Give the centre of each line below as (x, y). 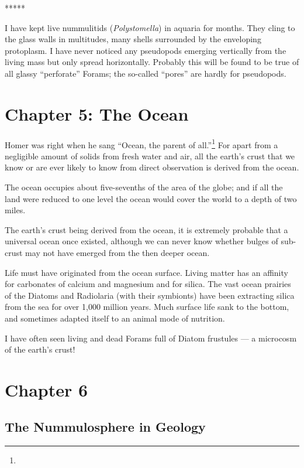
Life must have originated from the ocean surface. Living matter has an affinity (146, 272)
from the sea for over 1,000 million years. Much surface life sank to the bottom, (147, 307)
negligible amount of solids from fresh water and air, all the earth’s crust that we (150, 156)
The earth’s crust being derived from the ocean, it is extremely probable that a (146, 229)
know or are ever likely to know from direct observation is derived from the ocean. (152, 167)
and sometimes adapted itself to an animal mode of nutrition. (115, 318)
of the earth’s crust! (40, 349)
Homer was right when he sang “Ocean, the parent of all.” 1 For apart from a (141, 144)
